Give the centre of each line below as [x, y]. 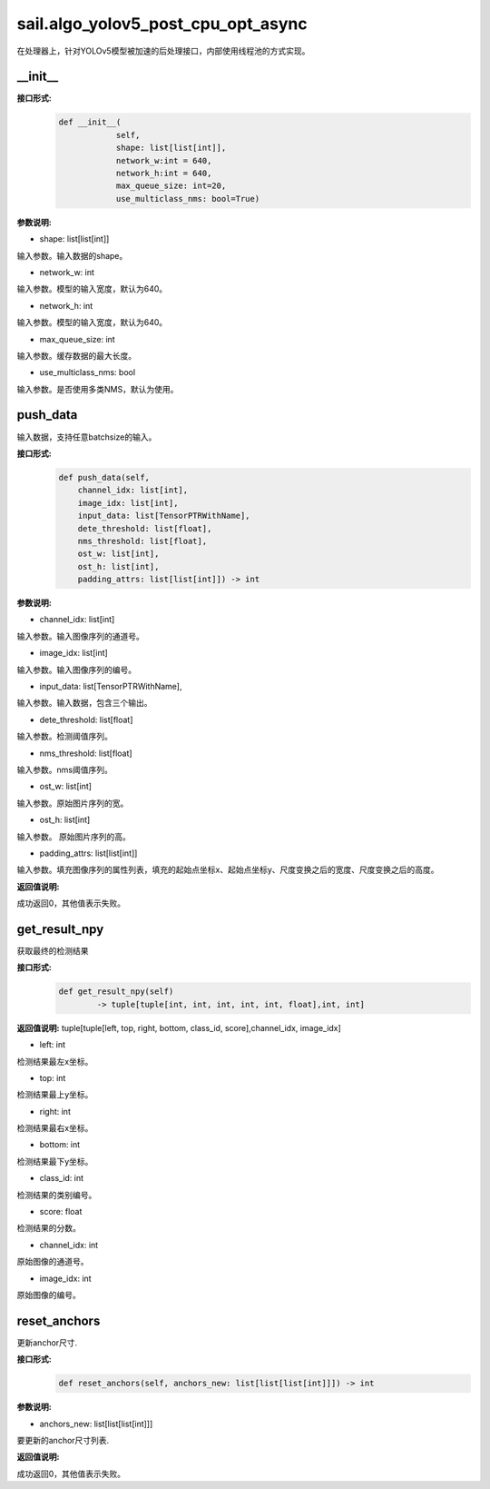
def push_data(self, [104, 477]
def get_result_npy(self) [116, 992]
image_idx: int [65, 1278]
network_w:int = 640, [164, 160]
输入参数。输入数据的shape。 [72, 255]
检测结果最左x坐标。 [55, 1061]
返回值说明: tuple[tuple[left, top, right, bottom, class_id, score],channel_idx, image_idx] [179, 1027]
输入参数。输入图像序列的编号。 [76, 670]
